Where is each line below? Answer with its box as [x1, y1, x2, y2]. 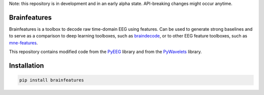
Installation [9, 61, 44, 70]
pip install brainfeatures [19, 77, 84, 83]
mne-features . [9, 39, 38, 46]
